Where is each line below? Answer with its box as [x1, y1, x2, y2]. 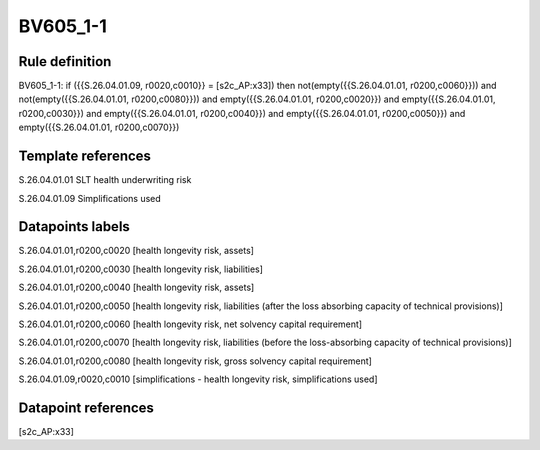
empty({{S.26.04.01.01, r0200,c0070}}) [18, 121, 180, 134]
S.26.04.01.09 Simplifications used [18, 192, 162, 204]
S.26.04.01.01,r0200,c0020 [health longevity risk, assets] [18, 245, 255, 257]
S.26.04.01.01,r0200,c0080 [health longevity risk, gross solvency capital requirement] [18, 355, 372, 367]
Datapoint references [18, 399, 155, 416]
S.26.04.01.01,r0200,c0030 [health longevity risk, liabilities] [18, 263, 264, 275]
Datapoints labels [18, 218, 130, 235]
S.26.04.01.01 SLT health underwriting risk [18, 174, 192, 186]
